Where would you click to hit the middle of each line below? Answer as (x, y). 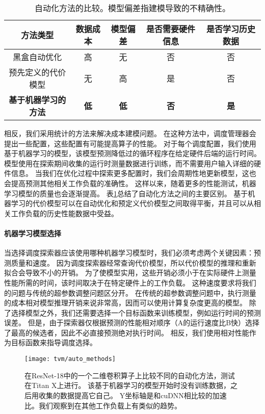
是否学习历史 (231, 29)
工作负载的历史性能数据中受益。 (64, 213)
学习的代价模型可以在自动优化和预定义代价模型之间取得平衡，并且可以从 (132, 203)
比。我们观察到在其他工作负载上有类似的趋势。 (103, 405)
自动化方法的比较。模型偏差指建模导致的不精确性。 (132, 8)
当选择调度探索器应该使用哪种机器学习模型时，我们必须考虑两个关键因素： (129, 253)
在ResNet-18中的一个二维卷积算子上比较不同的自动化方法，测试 (130, 375)
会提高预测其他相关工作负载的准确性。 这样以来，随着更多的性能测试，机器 (130, 183)
